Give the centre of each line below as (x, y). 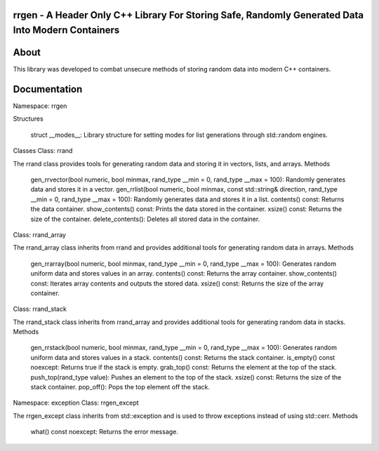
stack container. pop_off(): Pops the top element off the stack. (120, 387)
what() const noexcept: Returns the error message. (105, 432)
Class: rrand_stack (40, 309)
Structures (28, 119)
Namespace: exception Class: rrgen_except (76, 403)
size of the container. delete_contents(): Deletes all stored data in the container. (145, 219)
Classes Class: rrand (43, 151)
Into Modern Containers (66, 31)
